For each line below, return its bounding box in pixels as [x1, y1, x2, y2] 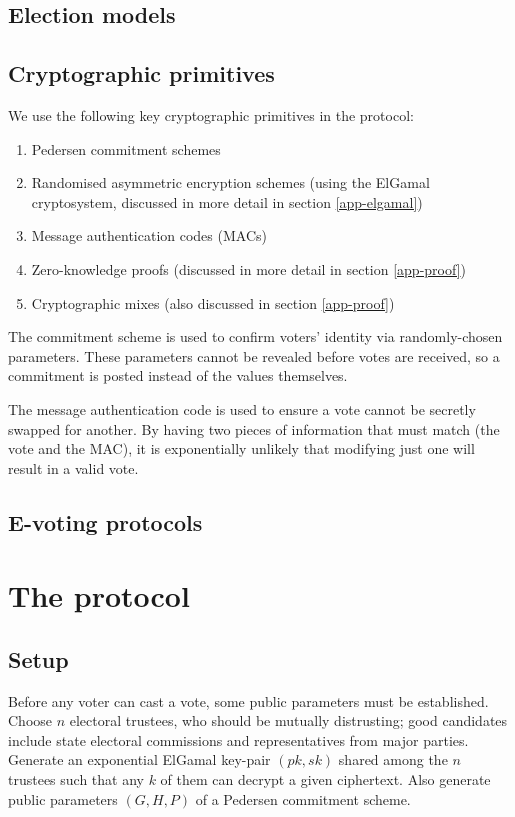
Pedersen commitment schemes [31, 138, 221, 159]
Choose [8, 710, 53, 731]
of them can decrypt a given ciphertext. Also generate [160, 769, 491, 790]
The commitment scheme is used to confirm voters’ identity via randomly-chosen [8, 326, 503, 347]
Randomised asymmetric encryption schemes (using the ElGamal [31, 172, 430, 193]
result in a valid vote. [8, 457, 139, 478]
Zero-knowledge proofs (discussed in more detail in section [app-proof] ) [31, 258, 466, 279]
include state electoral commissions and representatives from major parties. [8, 729, 469, 750]
